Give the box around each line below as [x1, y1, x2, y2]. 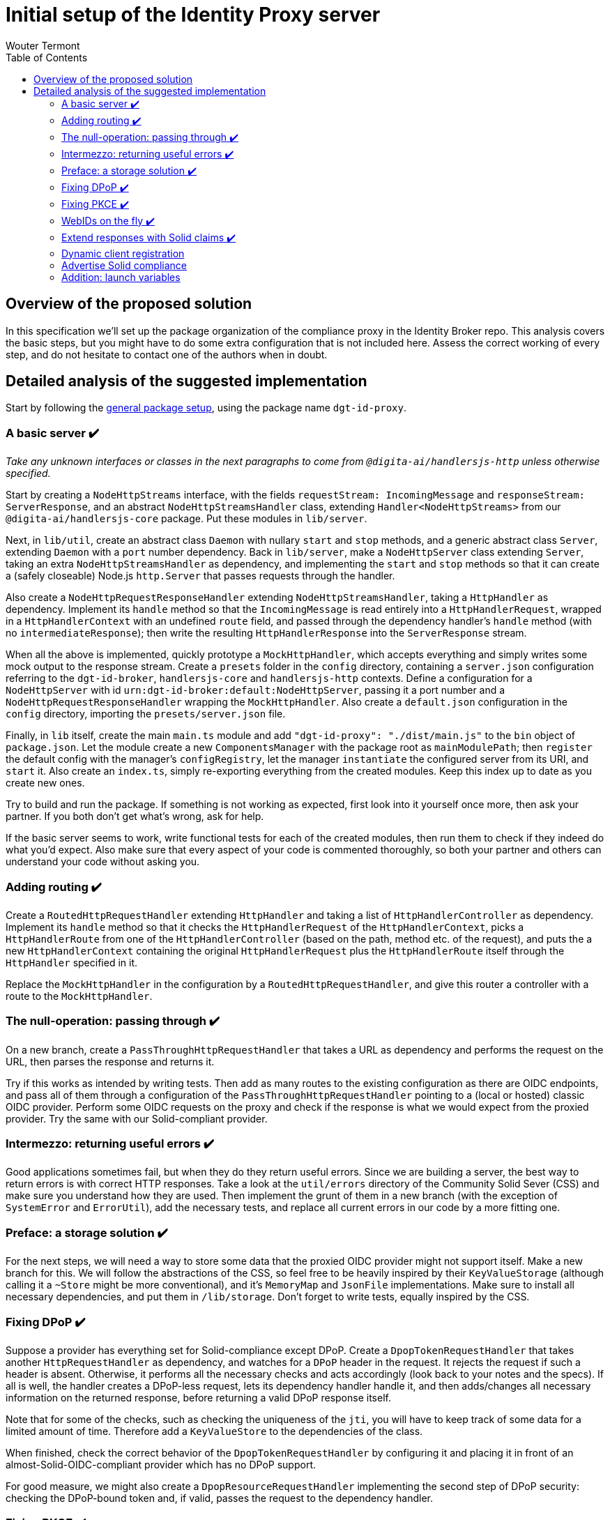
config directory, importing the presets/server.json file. [6, 708, 286, 720]
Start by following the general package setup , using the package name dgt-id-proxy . [6, 402, 407, 414]
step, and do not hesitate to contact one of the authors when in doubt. [6, 348, 328, 360]
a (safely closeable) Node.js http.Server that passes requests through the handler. [6, 570, 395, 582]
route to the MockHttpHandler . [6, 989, 153, 1002]
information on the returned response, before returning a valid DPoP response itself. [6, 1391, 391, 1404]
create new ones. [6, 777, 85, 789]
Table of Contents [6, 51, 88, 63]
